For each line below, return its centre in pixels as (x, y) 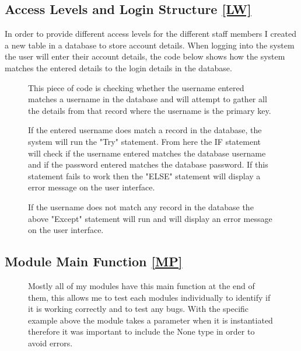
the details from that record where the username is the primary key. (150, 110)
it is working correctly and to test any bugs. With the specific (139, 309)
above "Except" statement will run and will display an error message (150, 218)
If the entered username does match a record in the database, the (145, 130)
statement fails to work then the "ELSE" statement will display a (144, 175)
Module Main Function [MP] (94, 261)
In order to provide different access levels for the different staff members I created (150, 34)
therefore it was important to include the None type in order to (141, 331)
